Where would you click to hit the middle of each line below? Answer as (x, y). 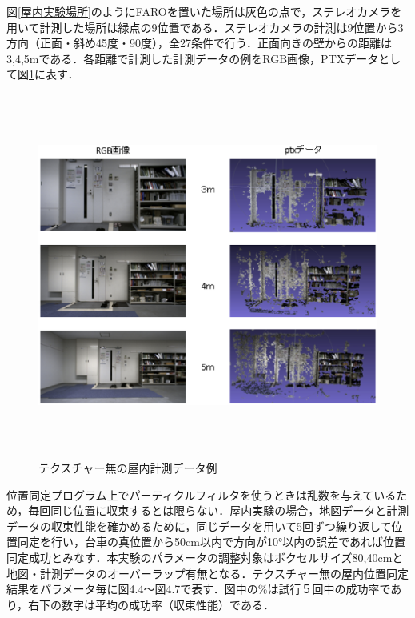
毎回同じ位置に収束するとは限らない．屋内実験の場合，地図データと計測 (219, 510)
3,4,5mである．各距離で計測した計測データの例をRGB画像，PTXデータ (193, 58)
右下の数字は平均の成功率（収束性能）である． (151, 604)
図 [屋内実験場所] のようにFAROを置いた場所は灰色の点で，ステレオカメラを (204, 11)
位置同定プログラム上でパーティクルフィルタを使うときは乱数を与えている (202, 494)
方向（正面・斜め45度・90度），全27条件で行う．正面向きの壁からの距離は (199, 43)
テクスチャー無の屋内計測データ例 (128, 468)
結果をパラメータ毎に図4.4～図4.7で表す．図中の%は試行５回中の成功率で (199, 589)
